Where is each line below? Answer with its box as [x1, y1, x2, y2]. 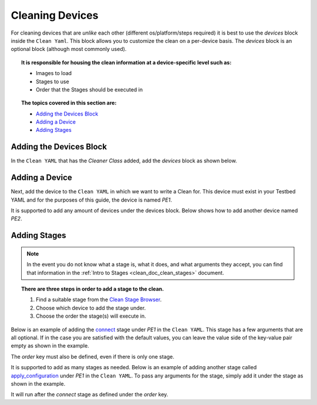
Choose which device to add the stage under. [36, 304, 146, 311]
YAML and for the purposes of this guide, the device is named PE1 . [11, 196, 173, 203]
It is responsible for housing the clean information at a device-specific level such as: [21, 59, 232, 66]
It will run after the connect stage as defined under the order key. [11, 391, 168, 398]
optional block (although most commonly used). [11, 46, 127, 53]
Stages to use [36, 78, 70, 85]
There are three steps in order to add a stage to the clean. [21, 285, 164, 292]
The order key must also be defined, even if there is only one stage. [11, 353, 174, 360]
